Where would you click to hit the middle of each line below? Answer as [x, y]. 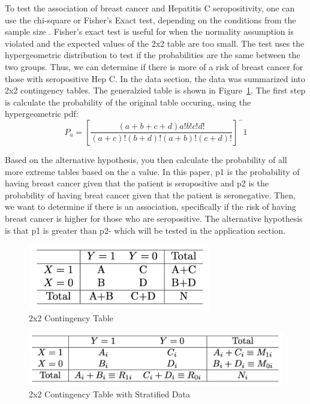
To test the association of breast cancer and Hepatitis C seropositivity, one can [150, 8]
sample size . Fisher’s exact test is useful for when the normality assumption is [149, 31]
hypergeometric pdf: [42, 114]
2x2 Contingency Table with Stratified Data [109, 394]
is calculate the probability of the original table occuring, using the [128, 102]
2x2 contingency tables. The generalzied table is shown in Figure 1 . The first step [155, 90]
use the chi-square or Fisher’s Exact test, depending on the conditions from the [151, 19]
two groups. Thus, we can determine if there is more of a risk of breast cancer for [154, 66]
